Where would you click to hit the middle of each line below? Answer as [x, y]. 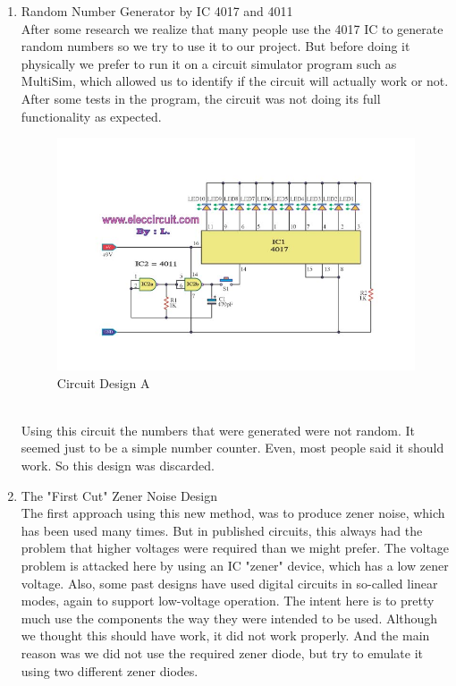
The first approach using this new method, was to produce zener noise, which [233, 513]
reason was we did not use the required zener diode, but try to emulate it [222, 652]
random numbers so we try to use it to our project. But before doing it [215, 46]
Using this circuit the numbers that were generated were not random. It [218, 430]
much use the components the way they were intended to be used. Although [229, 618]
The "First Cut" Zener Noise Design [119, 495]
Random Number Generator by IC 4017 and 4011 [157, 11]
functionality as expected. [91, 116]
